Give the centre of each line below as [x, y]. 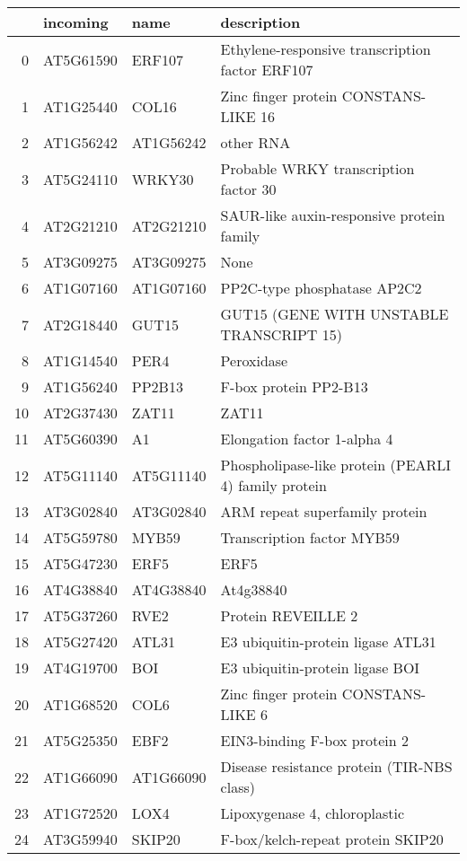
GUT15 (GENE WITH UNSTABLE [335, 314]
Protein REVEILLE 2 [289, 615]
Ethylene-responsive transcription [326, 49]
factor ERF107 [267, 70]
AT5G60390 [80, 439]
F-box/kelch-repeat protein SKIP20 [332, 839]
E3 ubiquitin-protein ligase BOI [320, 668]
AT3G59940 [80, 839]
